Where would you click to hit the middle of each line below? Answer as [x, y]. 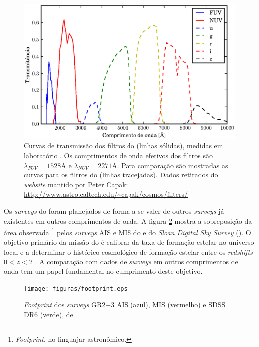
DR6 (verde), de [49, 314]
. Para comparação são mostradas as [172, 165]
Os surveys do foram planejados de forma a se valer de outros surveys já [114, 211]
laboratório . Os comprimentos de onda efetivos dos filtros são [118, 155]
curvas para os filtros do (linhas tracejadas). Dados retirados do [121, 175]
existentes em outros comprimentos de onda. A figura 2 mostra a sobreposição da [128, 220]
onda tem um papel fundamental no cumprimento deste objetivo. [103, 271]
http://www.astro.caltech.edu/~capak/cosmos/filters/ [106, 194]
